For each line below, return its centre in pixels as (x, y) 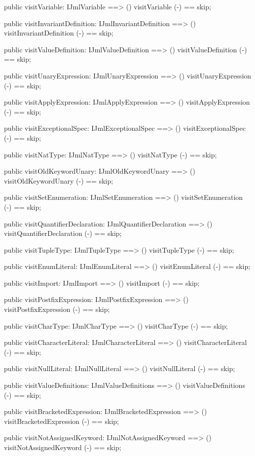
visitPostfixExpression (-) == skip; (57, 309)
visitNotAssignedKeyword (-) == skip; (63, 447)
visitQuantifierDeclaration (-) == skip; (63, 233)
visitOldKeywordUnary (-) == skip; (59, 180)
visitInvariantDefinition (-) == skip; (59, 33)
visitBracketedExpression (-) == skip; (61, 421)
